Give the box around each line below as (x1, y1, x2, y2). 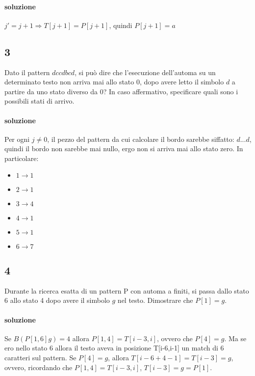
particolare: (4, 153, 39, 163)
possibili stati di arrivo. (4, 96, 75, 106)
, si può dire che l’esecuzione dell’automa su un (75, 67, 216, 77)
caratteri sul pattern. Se (4, 352, 76, 362)
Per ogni (4, 134, 30, 144)
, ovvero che (157, 333, 193, 343)
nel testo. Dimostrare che (117, 295, 193, 305)
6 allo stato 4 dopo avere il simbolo (4, 295, 110, 305)
